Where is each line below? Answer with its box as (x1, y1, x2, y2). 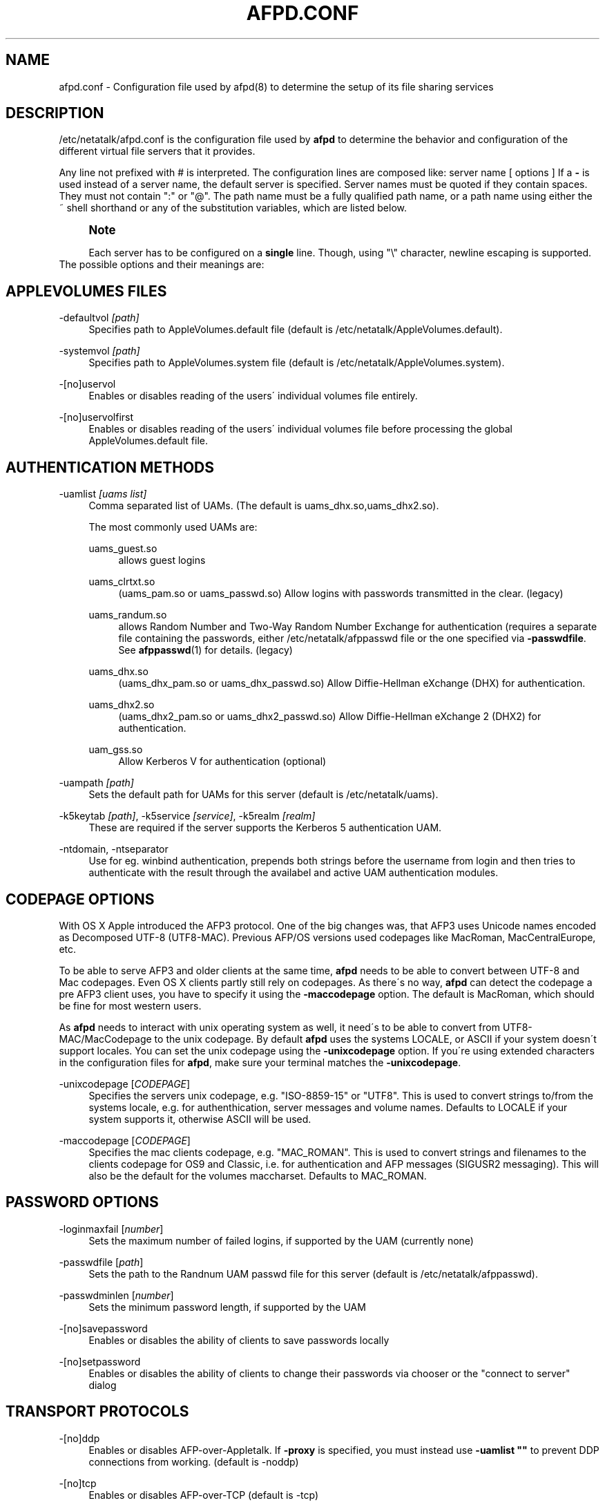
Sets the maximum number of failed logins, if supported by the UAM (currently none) (88, 1234, 474, 1247)
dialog (88, 1379, 117, 1391)
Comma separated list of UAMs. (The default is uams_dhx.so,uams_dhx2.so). (88, 500, 439, 512)
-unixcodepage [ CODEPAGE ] (59, 1077, 191, 1090)
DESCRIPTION (6, 104, 104, 122)
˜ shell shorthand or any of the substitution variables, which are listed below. (59, 202, 407, 214)
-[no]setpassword (59, 1355, 141, 1367)
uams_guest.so (88, 542, 157, 555)
